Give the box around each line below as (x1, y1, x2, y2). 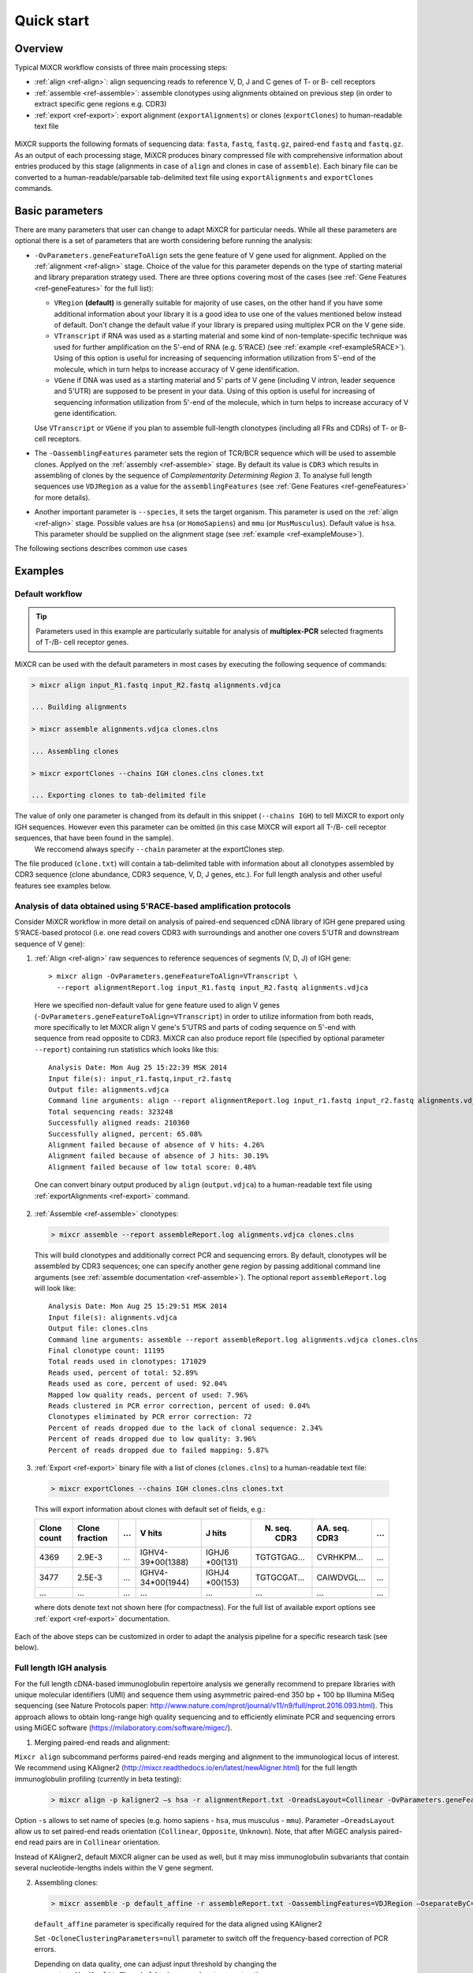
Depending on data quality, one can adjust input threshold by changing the (34, 1959, 277, 1968)
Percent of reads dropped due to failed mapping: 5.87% (48, 1445, 269, 1454)
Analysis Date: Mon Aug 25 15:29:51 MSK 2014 (48, 1302, 228, 1311)
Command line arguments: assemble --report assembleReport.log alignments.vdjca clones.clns (48, 1335, 419, 1344)
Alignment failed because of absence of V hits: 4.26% (48, 1140, 265, 1149)
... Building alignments (31, 702, 128, 712)
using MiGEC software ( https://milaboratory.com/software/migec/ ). (14, 1723, 233, 1732)
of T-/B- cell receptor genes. (35, 638, 129, 647)
